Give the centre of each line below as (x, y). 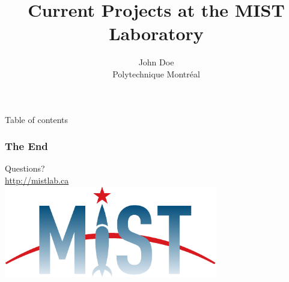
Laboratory (156, 33)
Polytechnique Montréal (156, 73)
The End (26, 146)
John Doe (156, 62)
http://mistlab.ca (37, 180)
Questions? (25, 168)
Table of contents (37, 119)
